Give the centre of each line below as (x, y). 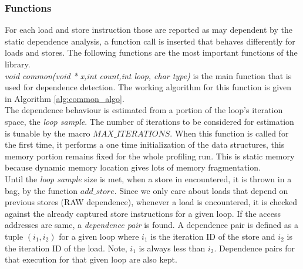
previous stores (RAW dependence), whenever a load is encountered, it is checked (151, 202)
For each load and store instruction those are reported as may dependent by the (149, 30)
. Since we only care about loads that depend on (201, 190)
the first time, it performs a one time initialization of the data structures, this (145, 144)
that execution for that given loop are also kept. (91, 259)
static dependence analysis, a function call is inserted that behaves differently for (150, 41)
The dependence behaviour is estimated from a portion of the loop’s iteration (144, 110)
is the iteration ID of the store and (213, 236)
